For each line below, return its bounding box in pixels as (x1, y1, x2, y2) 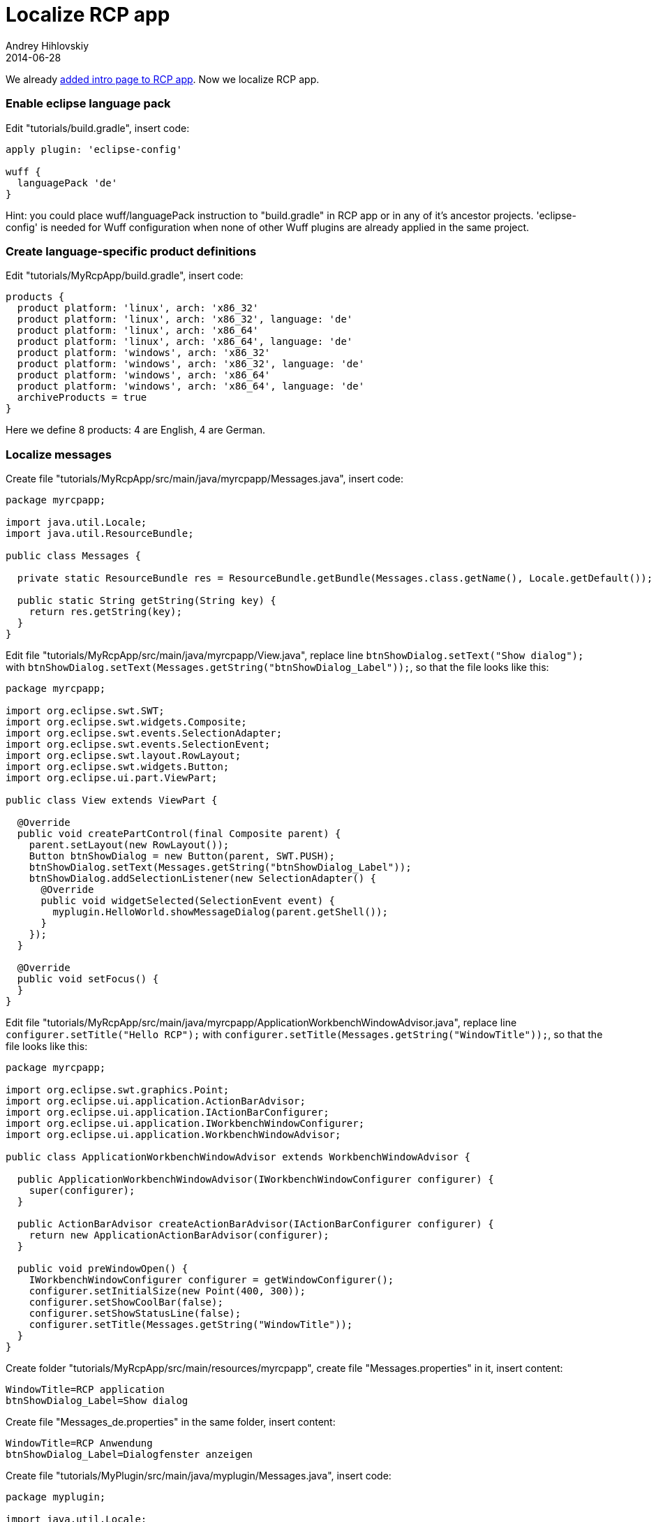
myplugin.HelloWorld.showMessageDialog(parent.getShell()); (52, 906, 388, 917)
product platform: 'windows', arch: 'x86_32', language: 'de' (17, 358, 365, 370)
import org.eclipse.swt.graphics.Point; (6, 1084, 230, 1095)
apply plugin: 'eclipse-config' (6, 143, 182, 155)
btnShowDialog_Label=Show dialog (6, 1395, 188, 1406)
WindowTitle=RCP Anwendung (6, 1438, 153, 1449)
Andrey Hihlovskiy (6, 39, 89, 52)
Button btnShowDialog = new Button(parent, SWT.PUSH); (29, 850, 336, 862)
